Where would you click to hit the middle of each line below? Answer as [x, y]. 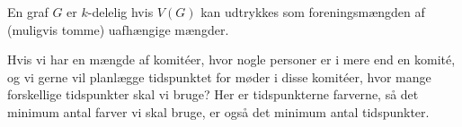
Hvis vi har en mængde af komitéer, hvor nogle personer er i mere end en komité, [231, 59]
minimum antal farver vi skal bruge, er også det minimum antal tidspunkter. [218, 111]
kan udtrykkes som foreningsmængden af [313, 12]
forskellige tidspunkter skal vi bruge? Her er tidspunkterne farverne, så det [213, 94]
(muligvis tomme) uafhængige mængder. [118, 29]
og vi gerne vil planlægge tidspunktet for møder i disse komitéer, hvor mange [219, 76]
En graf [28, 12]
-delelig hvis [120, 12]
